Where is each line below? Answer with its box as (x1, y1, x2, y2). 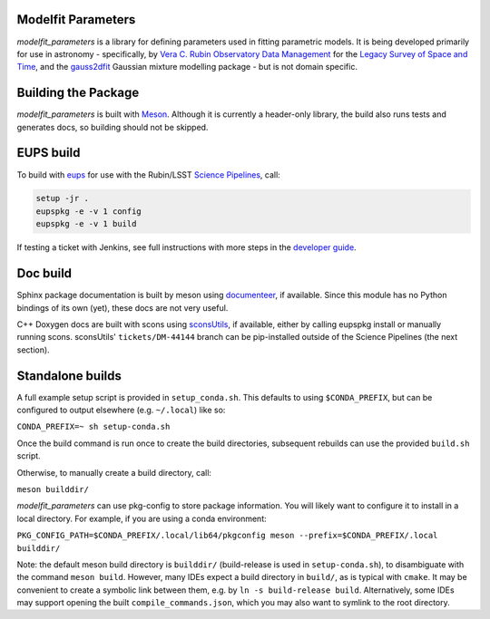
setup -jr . (35, 193, 90, 204)
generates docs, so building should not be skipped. (16, 121, 209, 132)
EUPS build (16, 145, 81, 160)
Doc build (16, 266, 73, 281)
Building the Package (16, 85, 140, 101)
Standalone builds (16, 368, 122, 383)
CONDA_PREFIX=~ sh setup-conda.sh (16, 421, 171, 432)
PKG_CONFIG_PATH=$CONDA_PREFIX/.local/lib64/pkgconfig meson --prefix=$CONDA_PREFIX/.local (16, 530, 438, 541)
